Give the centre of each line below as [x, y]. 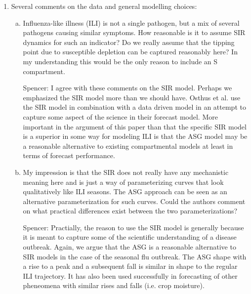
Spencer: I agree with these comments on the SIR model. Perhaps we [127, 88]
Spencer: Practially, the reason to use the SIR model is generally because [133, 227]
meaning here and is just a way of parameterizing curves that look [123, 182]
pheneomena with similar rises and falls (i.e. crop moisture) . [114, 285]
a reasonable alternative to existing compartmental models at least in [128, 146]
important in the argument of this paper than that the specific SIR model [135, 126]
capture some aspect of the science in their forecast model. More [120, 116]
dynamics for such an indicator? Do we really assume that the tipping [129, 42]
